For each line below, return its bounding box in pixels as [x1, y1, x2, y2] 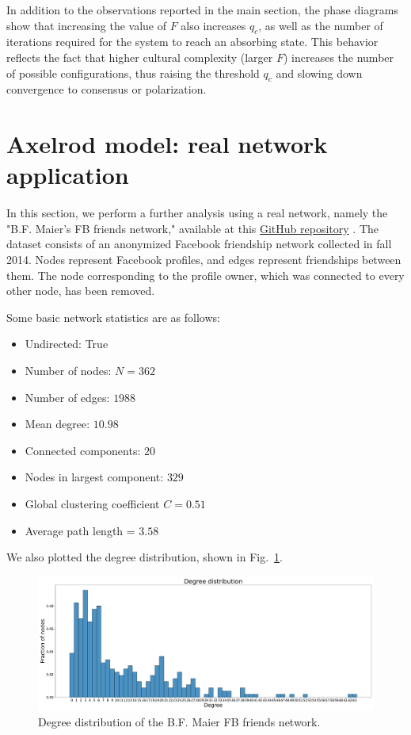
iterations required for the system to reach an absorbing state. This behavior [6, 33, 379, 50]
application [6, 159, 129, 191]
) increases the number [283, 48, 394, 65]
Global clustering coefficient [25, 496, 160, 511]
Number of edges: [25, 389, 110, 405]
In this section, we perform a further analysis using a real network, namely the [6, 205, 388, 221]
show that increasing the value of [6, 17, 167, 33]
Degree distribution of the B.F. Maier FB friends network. [38, 713, 321, 729]
